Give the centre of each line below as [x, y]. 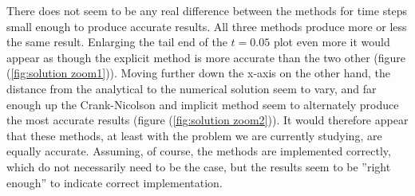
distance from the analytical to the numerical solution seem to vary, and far [192, 88]
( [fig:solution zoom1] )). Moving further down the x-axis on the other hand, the [199, 73]
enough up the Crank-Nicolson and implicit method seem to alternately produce [203, 104]
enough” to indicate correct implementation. [115, 182]
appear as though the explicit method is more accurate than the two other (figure [206, 57]
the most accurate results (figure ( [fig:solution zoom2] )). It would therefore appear [207, 120]
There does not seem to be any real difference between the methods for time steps [207, 10]
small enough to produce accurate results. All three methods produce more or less [207, 26]
